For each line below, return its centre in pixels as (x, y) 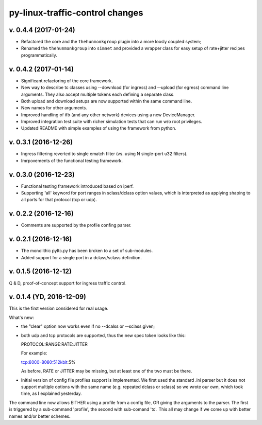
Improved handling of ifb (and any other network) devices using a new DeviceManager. (108, 115)
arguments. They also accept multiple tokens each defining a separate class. (98, 94)
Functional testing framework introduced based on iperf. (77, 186)
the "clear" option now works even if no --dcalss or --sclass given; (88, 326)
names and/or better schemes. (40, 416)
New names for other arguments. (54, 108)
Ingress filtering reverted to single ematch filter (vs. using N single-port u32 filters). (104, 154)
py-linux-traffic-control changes (76, 13)
